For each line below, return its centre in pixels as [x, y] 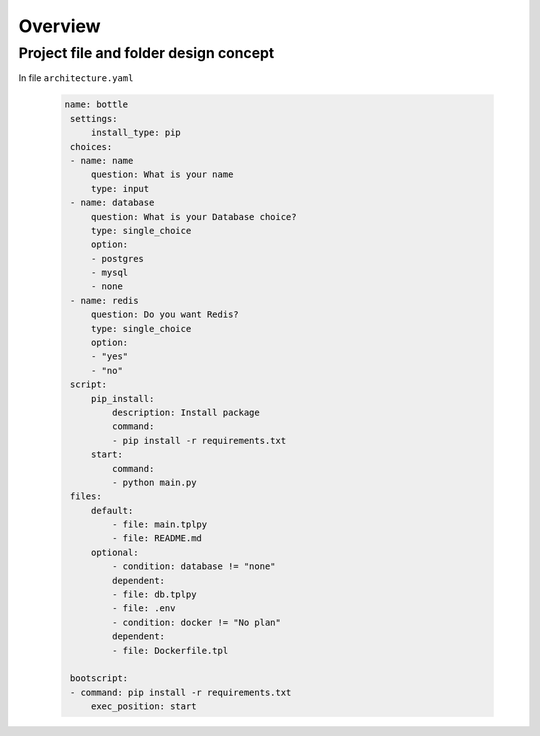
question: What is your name [162, 174]
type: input [120, 188]
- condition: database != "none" [193, 566]
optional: [114, 552]
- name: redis [104, 300]
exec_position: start [143, 706]
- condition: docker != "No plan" [196, 622]
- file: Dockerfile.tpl [170, 650]
